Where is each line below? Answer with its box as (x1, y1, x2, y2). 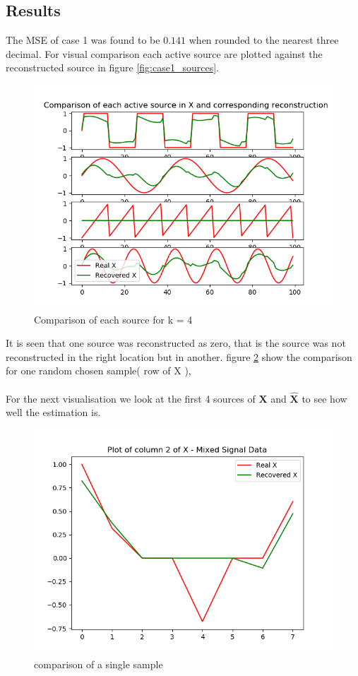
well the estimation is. (6, 405, 101, 420)
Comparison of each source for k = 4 (34, 312, 193, 326)
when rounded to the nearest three (189, 32, 339, 47)
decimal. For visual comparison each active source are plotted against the (6, 46, 323, 61)
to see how (302, 391, 347, 405)
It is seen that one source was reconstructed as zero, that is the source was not (6, 336, 346, 350)
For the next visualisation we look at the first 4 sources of (6, 391, 256, 405)
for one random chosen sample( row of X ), (6, 363, 191, 378)
